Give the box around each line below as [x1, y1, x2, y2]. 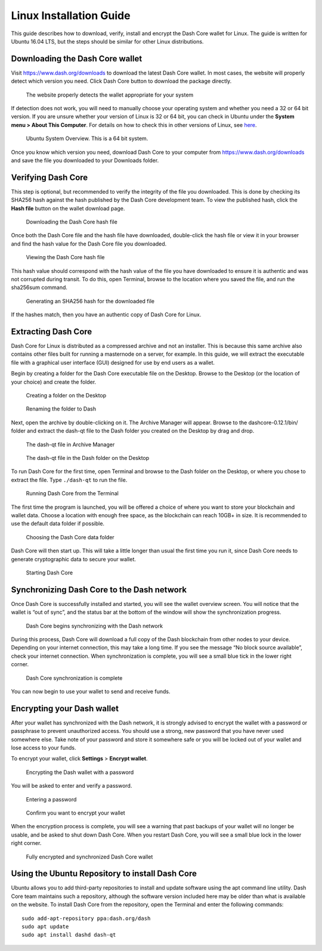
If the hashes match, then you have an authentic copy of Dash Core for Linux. [11, 311, 202, 318]
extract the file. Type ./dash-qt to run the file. [11, 476, 128, 483]
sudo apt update [21, 923, 69, 930]
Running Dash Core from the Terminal [26, 490, 119, 497]
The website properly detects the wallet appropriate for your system [26, 91, 194, 98]
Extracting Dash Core [11, 327, 92, 337]
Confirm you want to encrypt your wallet [26, 809, 125, 816]
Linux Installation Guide [11, 9, 131, 22]
